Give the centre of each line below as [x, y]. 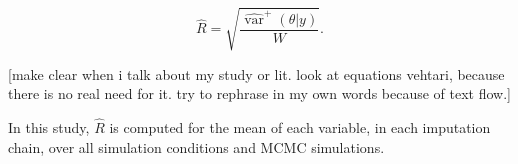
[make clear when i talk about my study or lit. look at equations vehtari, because [256, 73]
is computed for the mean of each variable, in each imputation [300, 126]
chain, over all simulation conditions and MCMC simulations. [196, 146]
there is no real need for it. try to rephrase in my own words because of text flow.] [259, 93]
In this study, [49, 126]
